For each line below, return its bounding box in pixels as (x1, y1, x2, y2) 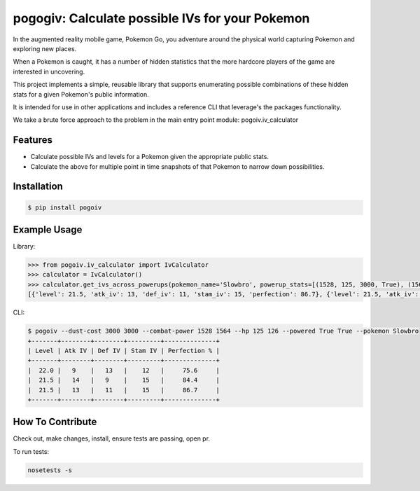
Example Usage (13, 223, 83, 235)
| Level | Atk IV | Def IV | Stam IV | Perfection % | (27, 347, 220, 354)
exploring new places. (13, 44, 77, 53)
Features (13, 134, 52, 146)
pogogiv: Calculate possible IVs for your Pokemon (13, 11, 310, 26)
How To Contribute (13, 416, 97, 428)
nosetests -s (27, 466, 73, 474)
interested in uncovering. (13, 67, 85, 76)
